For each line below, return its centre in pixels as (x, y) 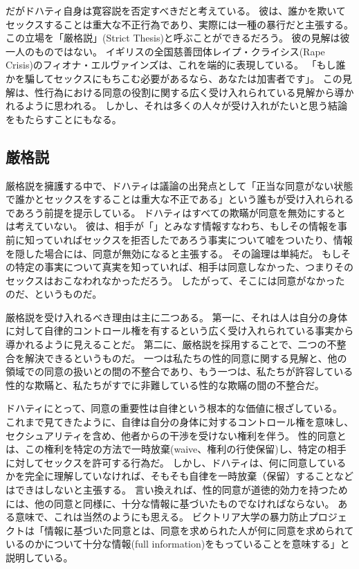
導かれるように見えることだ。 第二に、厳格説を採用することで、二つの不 (171, 344)
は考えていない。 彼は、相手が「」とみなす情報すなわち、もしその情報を (172, 226)
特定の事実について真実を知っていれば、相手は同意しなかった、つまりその (184, 267)
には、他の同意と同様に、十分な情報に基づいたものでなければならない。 (170, 503)
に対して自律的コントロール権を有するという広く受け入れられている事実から (180, 331)
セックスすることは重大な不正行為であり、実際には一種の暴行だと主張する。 (179, 24)
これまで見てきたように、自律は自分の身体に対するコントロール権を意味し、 (180, 422)
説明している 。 (39, 557)
